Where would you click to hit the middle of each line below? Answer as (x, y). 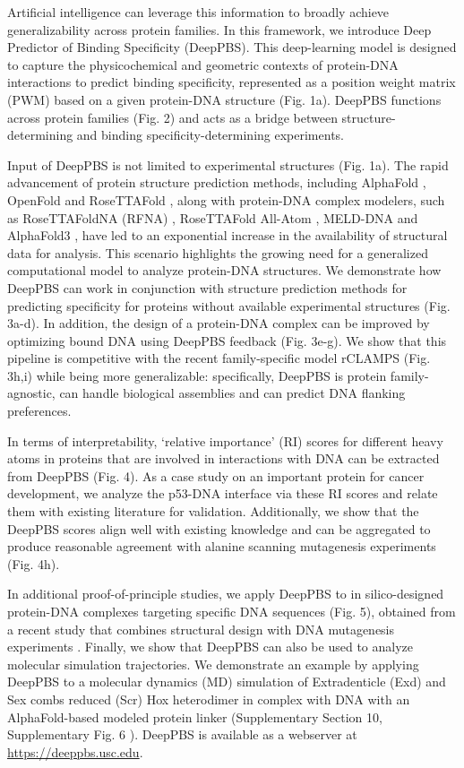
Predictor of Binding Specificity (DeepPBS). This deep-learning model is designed (232, 47)
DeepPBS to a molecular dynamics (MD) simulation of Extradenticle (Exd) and (227, 682)
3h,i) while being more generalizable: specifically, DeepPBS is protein (197, 375)
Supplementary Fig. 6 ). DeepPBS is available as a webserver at (182, 734)
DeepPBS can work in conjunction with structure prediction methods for (207, 287)
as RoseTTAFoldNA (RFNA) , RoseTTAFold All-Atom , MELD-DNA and (213, 217)
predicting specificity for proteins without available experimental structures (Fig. (229, 305)
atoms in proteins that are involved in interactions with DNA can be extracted (223, 458)
